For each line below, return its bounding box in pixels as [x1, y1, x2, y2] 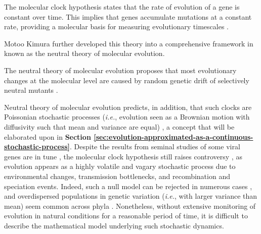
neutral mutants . [4, 85, 58, 95]
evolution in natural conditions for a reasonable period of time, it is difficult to [4, 210, 248, 221]
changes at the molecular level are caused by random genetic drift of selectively [4, 75, 249, 85]
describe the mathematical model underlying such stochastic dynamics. [4, 220, 224, 230]
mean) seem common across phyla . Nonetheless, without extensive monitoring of [4, 200, 256, 211]
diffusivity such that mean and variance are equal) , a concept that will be [4, 121, 235, 132]
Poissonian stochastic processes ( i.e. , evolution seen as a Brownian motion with [4, 111, 250, 122]
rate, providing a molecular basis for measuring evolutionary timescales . [4, 21, 229, 32]
